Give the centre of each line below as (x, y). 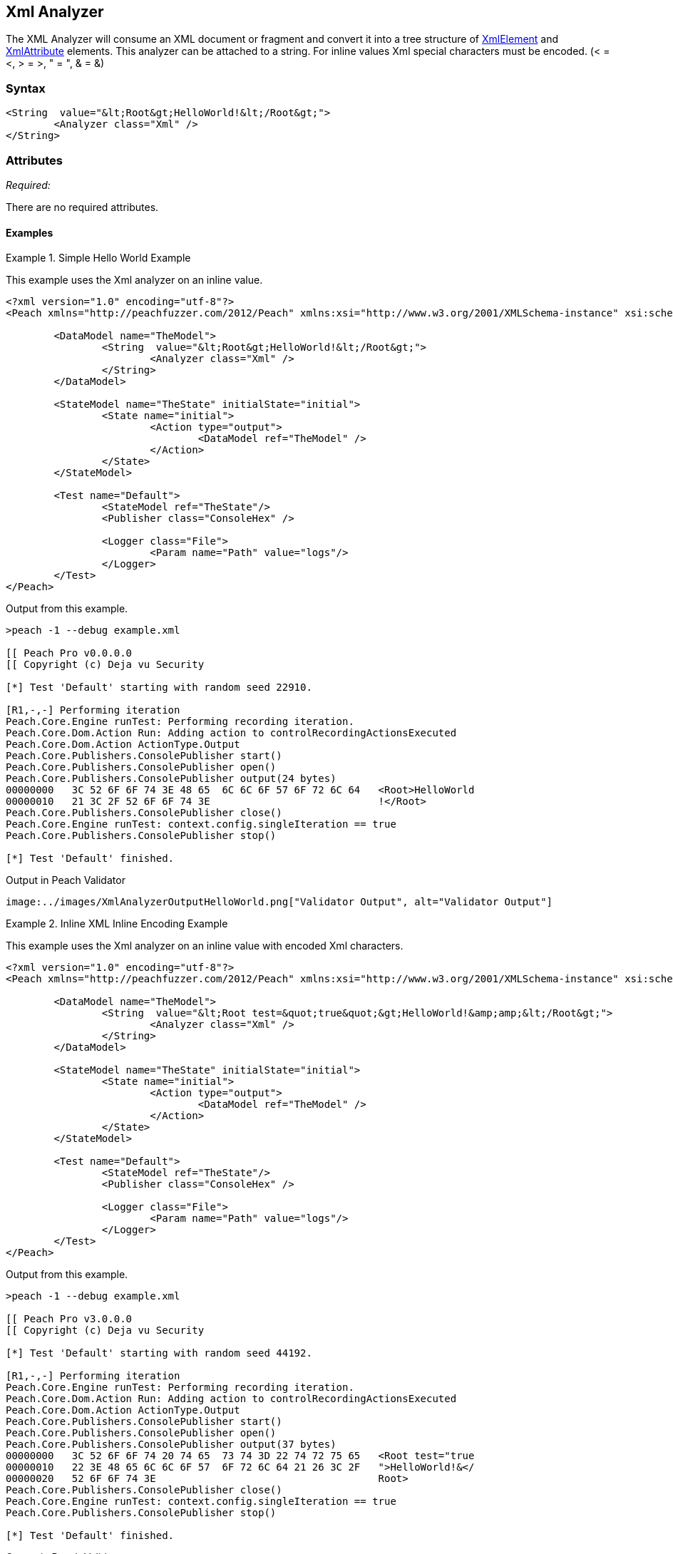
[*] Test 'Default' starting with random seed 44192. (159, 1353)
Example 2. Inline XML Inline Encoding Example (117, 924)
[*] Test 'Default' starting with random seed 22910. (159, 688)
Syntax (26, 88)
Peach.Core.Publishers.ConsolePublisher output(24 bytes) (171, 779)
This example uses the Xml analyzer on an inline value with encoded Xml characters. (205, 946)
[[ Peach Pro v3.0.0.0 (69, 1319)
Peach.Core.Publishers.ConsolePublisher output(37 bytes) (171, 1445)
